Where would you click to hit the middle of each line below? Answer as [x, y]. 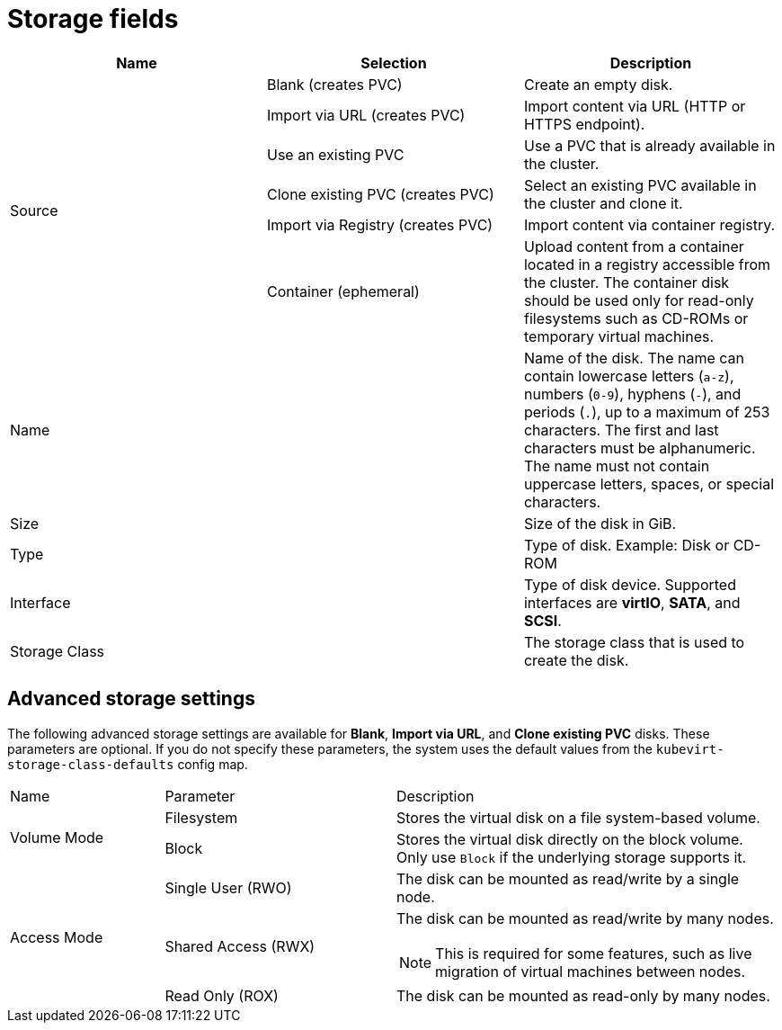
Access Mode [57, 937]
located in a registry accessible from [647, 264]
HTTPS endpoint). [584, 124]
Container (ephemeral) [343, 291]
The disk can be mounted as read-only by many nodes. [583, 995]
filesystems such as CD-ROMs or [636, 318]
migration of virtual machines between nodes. [591, 971]
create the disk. [576, 660]
